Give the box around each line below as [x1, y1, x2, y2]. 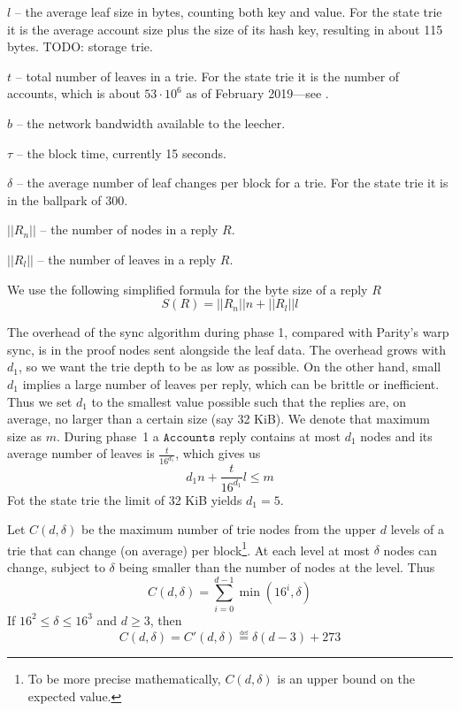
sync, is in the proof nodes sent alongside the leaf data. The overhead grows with [7, 340, 447, 358]
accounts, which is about [7, 84, 141, 103]
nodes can [383, 540, 437, 559]
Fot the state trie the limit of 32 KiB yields [7, 490, 242, 508]
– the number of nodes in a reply [40, 220, 218, 239]
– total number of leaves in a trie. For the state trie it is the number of [15, 66, 400, 85]
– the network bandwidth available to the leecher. [16, 113, 286, 132]
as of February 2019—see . [186, 84, 329, 103]
